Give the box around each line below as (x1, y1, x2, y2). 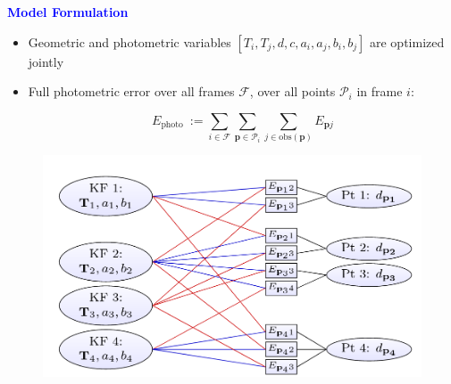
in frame (356, 82, 403, 101)
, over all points (249, 82, 336, 101)
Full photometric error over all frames (28, 82, 235, 101)
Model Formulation (7, 3, 129, 20)
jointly (28, 52, 64, 70)
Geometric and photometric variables (28, 32, 231, 51)
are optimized (369, 32, 445, 51)
